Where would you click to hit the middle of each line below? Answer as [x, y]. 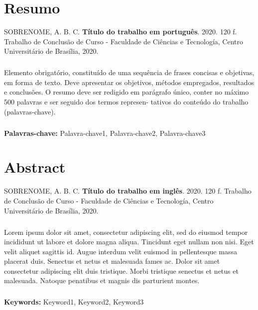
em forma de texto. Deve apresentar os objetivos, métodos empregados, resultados [129, 82]
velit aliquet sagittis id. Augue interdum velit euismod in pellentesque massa [121, 251]
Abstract [35, 167]
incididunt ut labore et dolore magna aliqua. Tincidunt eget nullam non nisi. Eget [129, 242]
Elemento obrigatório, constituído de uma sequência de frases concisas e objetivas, [129, 72]
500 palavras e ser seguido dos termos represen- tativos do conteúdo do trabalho [126, 102]
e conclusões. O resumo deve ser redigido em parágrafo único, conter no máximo [127, 92]
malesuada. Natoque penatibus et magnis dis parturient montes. [102, 280]
